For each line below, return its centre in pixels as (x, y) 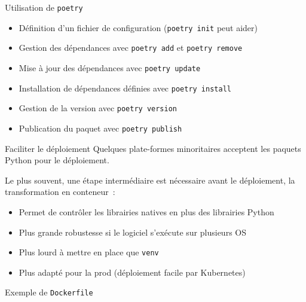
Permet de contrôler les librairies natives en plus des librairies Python (146, 211)
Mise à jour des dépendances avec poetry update (110, 67)
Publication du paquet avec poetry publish (100, 128)
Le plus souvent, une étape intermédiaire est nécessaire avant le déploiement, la (150, 180)
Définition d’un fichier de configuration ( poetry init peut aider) (138, 27)
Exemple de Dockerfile (49, 292)
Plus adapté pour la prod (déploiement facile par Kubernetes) (132, 272)
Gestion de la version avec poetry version (98, 108)
